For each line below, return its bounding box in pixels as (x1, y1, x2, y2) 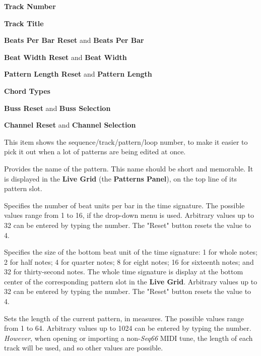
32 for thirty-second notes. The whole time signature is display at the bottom (4, 266, 243, 277)
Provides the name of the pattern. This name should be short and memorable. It (4, 163, 253, 173)
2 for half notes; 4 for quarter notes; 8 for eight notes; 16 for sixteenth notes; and (4, 256, 254, 267)
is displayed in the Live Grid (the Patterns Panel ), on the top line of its (4, 173, 237, 184)
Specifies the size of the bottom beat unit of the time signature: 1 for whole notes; (4, 247, 257, 257)
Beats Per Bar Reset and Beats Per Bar (4, 35, 144, 45)
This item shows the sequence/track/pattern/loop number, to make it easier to (4, 136, 248, 147)
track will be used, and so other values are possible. (4, 342, 163, 353)
